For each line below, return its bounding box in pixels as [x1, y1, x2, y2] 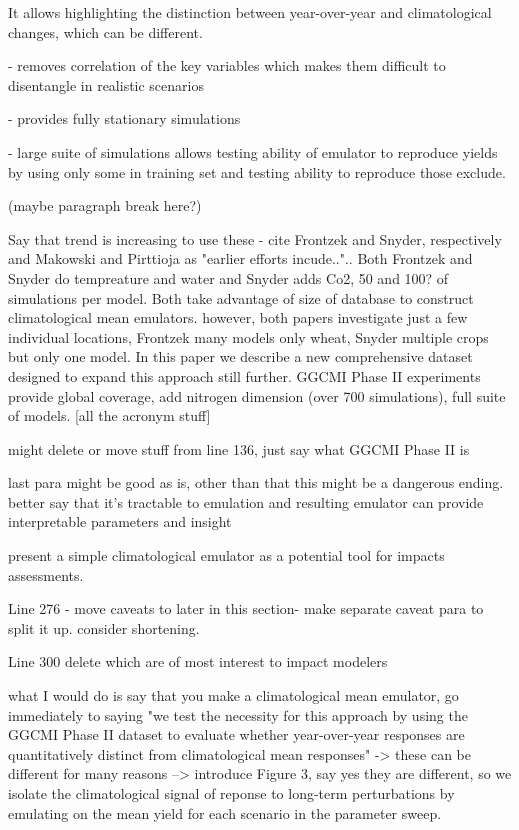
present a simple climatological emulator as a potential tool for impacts [8, 545, 445, 566]
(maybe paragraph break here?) [8, 195, 202, 216]
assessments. [8, 564, 84, 585]
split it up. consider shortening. [8, 617, 200, 638]
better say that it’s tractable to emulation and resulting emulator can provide [8, 491, 484, 512]
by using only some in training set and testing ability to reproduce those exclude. [8, 161, 506, 182]
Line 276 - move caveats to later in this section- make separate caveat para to [8, 598, 484, 619]
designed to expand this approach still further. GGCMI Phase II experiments [8, 365, 481, 386]
